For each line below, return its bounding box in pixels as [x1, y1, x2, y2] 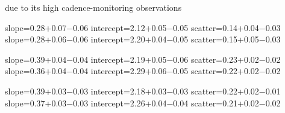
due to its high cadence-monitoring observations [5, 1, 182, 13]
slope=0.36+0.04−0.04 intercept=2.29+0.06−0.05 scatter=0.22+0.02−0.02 [5, 65, 281, 77]
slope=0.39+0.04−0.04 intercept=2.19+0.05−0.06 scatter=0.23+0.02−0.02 [5, 53, 281, 65]
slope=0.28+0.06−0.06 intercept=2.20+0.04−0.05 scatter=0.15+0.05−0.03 [5, 33, 281, 45]
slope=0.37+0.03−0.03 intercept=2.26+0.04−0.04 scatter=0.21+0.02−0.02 [5, 96, 281, 109]
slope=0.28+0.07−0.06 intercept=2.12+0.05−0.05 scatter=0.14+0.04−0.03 [5, 21, 281, 33]
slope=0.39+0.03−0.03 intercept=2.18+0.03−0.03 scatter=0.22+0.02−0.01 [5, 84, 281, 97]
